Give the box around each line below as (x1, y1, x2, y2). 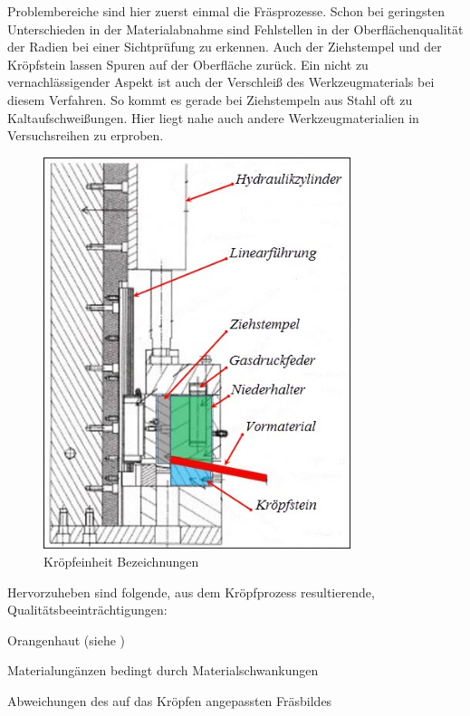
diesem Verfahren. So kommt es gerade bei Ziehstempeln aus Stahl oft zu (7, 90, 413, 109)
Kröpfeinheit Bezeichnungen (43, 552, 199, 571)
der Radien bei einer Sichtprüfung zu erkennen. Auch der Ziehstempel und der (7, 37, 442, 56)
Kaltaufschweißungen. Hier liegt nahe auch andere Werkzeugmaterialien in (7, 108, 419, 127)
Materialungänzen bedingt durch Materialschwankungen (7, 661, 319, 680)
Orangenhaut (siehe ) (7, 630, 126, 649)
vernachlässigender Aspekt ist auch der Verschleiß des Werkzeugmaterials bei (7, 72, 435, 91)
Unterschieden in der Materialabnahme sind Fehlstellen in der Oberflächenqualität (7, 19, 464, 38)
